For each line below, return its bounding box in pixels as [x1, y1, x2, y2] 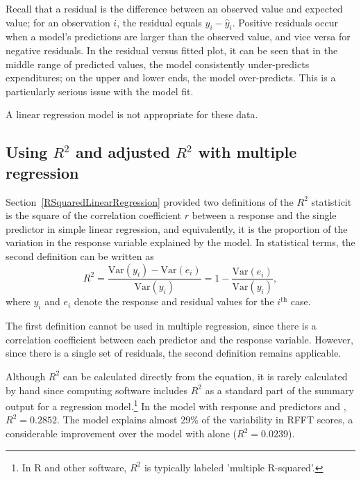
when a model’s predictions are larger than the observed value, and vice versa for [6, 29, 351, 44]
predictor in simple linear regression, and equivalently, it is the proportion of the [6, 221, 348, 236]
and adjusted [75, 141, 170, 163]
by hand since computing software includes [6, 382, 187, 397]
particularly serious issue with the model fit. [6, 83, 194, 98]
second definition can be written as [6, 248, 154, 263]
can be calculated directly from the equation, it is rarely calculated [62, 368, 348, 383]
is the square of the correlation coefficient [6, 208, 182, 222]
